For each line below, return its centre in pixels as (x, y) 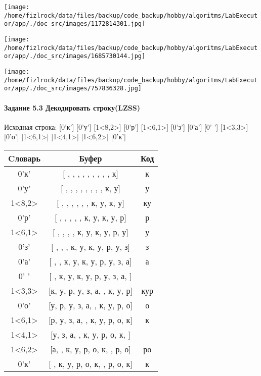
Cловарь (24, 158)
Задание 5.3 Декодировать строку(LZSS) (72, 107)
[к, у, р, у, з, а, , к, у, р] (90, 290)
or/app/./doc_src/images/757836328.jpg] (73, 89)
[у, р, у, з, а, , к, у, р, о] (90, 305)
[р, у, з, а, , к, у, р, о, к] (90, 319)
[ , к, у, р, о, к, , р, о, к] (91, 363)
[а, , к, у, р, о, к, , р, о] (91, 349)
